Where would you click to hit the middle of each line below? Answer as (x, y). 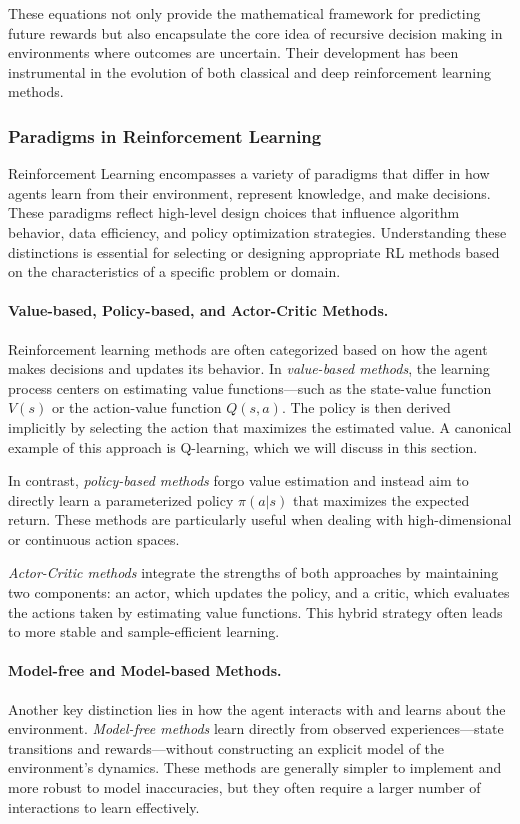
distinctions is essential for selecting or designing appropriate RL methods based (254, 251)
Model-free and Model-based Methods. (145, 670)
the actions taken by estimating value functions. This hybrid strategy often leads (255, 611)
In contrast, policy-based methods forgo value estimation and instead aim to (238, 480)
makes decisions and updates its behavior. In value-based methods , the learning (249, 368)
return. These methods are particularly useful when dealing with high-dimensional (260, 519)
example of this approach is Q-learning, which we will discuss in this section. (243, 446)
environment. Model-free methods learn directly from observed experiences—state (256, 728)
